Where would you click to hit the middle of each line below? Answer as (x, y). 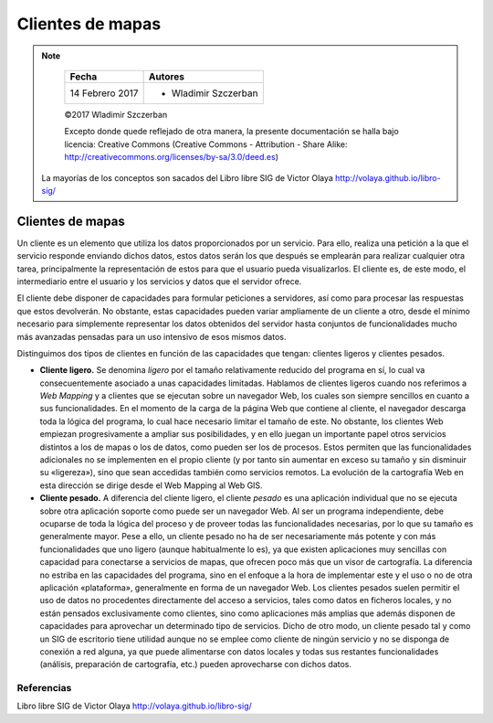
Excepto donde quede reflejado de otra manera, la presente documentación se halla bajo (231, 132)
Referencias (44, 688)
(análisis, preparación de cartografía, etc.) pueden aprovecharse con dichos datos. (195, 665)
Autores (166, 76)
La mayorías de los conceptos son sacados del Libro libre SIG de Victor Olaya (187, 177)
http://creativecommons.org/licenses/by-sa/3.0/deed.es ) (171, 157)
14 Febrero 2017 (104, 93)
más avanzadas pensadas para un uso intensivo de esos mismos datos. (152, 336)
